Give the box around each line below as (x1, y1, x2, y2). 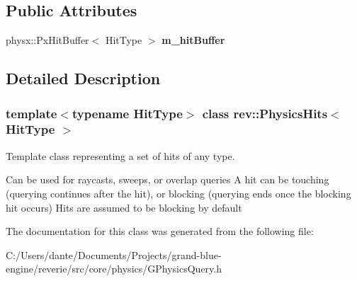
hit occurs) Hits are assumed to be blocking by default (6, 200, 242, 214)
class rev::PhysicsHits (202, 104, 328, 122)
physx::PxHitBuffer (6, 33, 89, 47)
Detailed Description (6, 67, 161, 89)
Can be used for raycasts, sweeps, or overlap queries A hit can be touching (6, 172, 329, 187)
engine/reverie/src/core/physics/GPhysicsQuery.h (6, 261, 222, 276)
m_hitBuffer (161, 33, 225, 47)
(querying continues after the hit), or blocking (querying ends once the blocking (6, 185, 351, 200)
